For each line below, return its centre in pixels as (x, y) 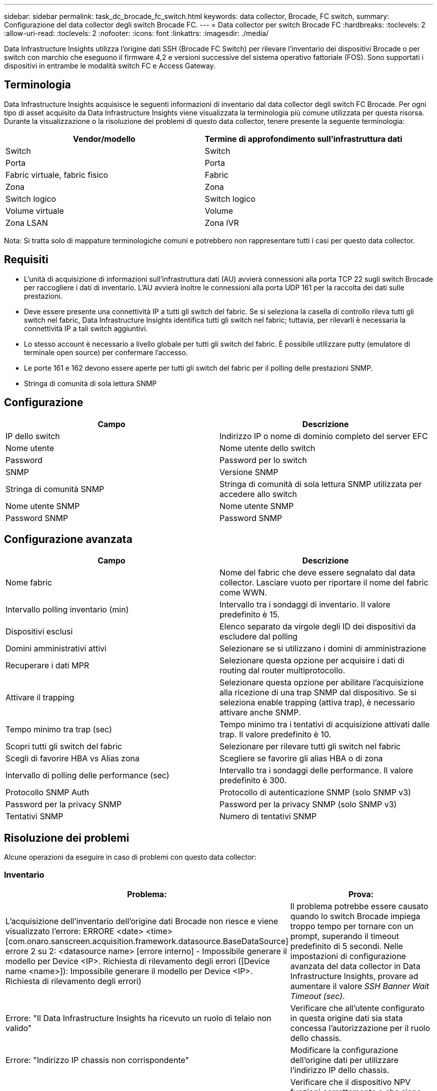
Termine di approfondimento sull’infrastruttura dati (304, 139)
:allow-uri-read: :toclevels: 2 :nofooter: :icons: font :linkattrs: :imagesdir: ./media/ (136, 33)
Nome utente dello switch (267, 448)
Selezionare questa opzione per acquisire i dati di (312, 661)
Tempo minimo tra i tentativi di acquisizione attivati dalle (325, 725)
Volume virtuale (35, 211)
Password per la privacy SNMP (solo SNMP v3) (308, 805)
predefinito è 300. (253, 781)
